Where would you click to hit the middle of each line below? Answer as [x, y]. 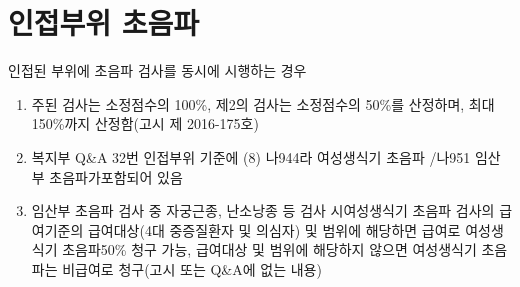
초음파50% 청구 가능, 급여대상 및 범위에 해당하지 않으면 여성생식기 [269, 249]
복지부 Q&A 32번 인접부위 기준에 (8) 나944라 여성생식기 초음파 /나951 [251, 156]
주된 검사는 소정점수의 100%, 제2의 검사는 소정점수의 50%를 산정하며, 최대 [263, 103]
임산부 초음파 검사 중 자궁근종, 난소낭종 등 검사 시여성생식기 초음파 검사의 [263, 210]
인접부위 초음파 [104, 22]
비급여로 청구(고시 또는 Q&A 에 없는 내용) [192, 268]
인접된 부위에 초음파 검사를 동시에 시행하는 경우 [157, 70]
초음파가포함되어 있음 [116, 176]
